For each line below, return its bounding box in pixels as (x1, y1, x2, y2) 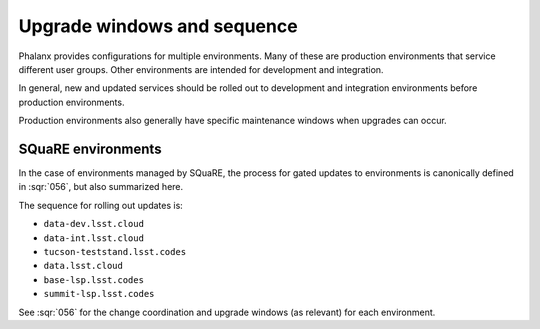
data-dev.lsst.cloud (43, 218, 145, 230)
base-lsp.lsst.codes (43, 274, 145, 285)
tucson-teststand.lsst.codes (43, 246, 187, 257)
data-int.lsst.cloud (43, 232, 145, 244)
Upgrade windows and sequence (18, 15, 299, 37)
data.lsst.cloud (43, 260, 124, 272)
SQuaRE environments (18, 140, 162, 157)
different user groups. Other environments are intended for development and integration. (18, 63, 384, 75)
